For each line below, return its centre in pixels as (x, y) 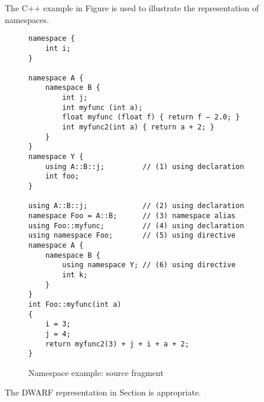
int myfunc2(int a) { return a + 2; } (138, 127)
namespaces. (27, 19)
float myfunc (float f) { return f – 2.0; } (151, 117)
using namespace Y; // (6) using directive (149, 265)
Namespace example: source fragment (96, 372)
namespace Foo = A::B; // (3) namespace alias (132, 216)
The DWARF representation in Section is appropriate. (103, 392)
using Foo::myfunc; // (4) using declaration (136, 226)
